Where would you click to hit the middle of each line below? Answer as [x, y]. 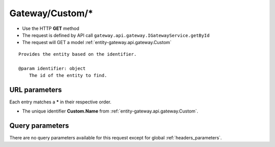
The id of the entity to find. [68, 75]
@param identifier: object [52, 68]
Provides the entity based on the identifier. [78, 54]
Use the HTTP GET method [51, 28]
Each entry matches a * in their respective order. [60, 102]
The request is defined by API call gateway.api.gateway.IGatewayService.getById [116, 35]
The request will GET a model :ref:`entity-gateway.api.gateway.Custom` [97, 43]
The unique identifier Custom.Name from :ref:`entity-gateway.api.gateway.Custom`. [110, 111]
